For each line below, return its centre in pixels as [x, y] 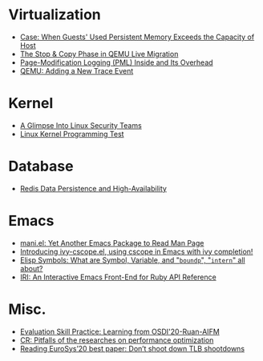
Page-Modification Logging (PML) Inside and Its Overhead [117, 62]
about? [31, 268]
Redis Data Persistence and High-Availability [93, 188]
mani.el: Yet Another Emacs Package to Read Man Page [112, 243]
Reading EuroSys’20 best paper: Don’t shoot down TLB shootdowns [132, 348]
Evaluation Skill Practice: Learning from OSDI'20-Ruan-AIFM [120, 331]
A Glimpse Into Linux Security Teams [81, 125]
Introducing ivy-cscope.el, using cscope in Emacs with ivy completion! [136, 251]
